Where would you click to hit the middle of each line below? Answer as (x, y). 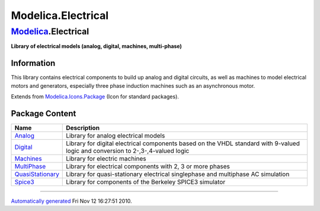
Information (33, 63)
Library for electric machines (106, 158)
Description (83, 127)
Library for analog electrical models (116, 135)
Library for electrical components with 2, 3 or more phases (148, 166)
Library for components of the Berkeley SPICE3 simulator (146, 182)
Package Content (44, 114)
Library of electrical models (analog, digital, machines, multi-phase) (96, 46)
